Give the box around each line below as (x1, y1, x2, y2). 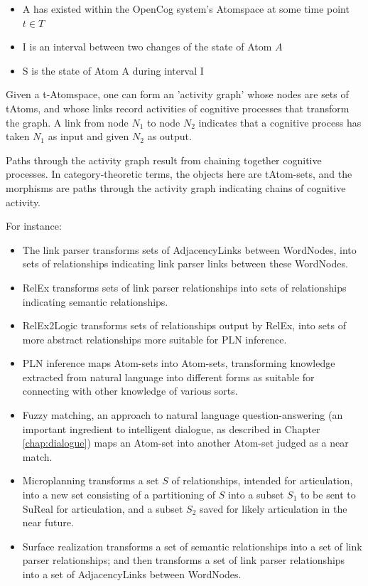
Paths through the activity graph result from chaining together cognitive (6, 152, 322, 167)
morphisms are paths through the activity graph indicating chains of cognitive (6, 180, 346, 195)
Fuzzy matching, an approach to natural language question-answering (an (22, 407, 343, 422)
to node (147, 114, 180, 129)
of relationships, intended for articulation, (171, 473, 353, 488)
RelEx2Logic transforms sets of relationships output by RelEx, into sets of (22, 318, 346, 333)
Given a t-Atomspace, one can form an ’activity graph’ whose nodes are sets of (6, 87, 349, 102)
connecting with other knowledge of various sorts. (22, 383, 238, 398)
